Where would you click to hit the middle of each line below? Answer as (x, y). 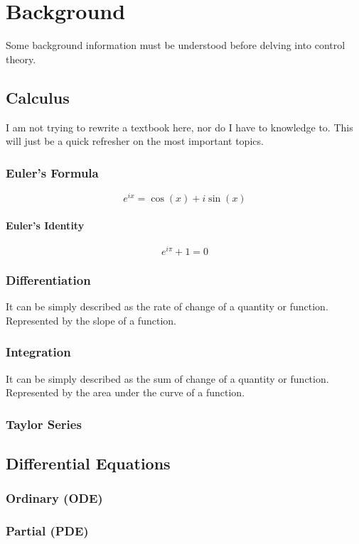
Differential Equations (88, 463)
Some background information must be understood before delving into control (176, 45)
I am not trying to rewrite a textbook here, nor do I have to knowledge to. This (179, 127)
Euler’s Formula (52, 172)
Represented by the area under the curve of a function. (125, 392)
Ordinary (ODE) (54, 498)
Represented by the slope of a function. (91, 320)
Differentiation (48, 279)
